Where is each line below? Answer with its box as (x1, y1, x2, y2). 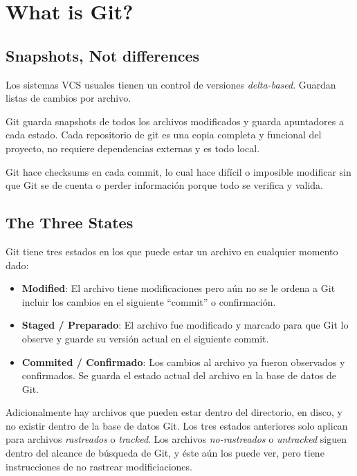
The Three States (6, 212, 134, 233)
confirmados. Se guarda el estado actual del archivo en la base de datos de (21, 368, 337, 383)
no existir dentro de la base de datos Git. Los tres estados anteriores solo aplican (6, 418, 348, 432)
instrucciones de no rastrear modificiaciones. (6, 459, 192, 473)
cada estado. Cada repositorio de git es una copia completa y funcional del (6, 127, 322, 142)
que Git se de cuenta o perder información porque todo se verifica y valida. (6, 178, 323, 192)
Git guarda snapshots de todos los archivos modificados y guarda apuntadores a (6, 113, 344, 128)
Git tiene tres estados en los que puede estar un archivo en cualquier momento (6, 244, 338, 258)
